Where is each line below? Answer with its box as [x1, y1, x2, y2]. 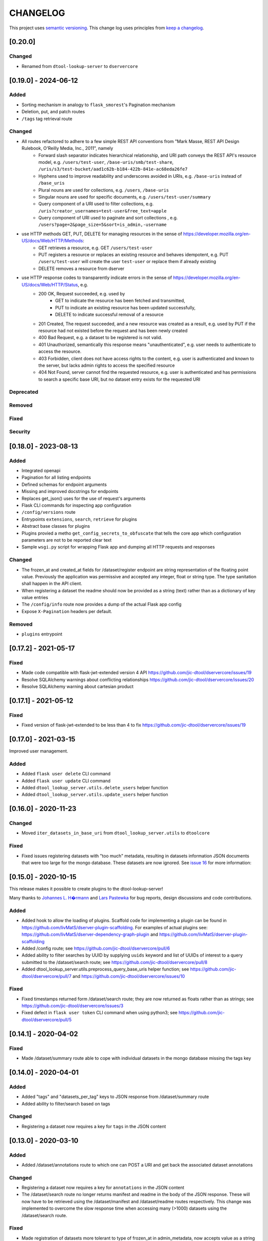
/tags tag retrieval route [21, 116, 72, 122]
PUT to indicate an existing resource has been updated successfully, [55, 304, 196, 310]
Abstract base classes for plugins [21, 523, 90, 529]
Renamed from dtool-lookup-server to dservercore [21, 63, 138, 69]
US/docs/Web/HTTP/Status [21, 281, 78, 287]
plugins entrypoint [21, 631, 63, 637]
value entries [21, 595, 48, 601]
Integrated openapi [21, 468, 61, 474]
